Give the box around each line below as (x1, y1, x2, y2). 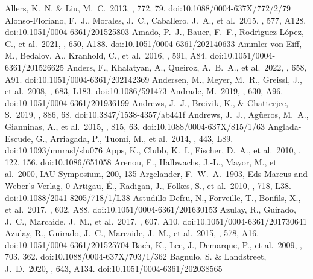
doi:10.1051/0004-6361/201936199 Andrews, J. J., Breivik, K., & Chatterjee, (5, 96, 289, 109)
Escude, (5, 132, 33, 144)
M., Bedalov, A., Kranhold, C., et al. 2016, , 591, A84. (5, 49, 207, 62)
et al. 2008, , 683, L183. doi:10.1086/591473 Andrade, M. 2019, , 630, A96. (5, 85, 283, 97)
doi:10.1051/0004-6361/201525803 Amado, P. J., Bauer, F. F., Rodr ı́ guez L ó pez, (5, 25, 304, 38)
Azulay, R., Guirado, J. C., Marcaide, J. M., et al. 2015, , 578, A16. (5, 226, 259, 239)
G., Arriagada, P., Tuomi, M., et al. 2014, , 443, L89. (36, 132, 233, 144)
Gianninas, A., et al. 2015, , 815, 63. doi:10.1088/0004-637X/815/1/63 (5, 120, 265, 132)
